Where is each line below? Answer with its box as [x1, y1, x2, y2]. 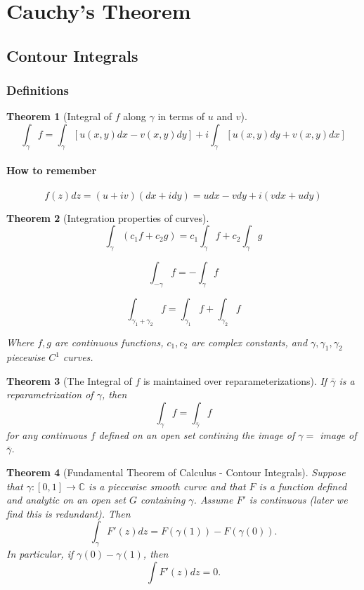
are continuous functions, [55, 334, 164, 349]
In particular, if [6, 546, 74, 561]
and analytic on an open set [6, 492, 126, 507]
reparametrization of [6, 387, 93, 402]
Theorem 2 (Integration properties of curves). [6, 210, 209, 225]
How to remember [6, 163, 97, 178]
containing [140, 492, 186, 507]
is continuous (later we [249, 492, 348, 507]
